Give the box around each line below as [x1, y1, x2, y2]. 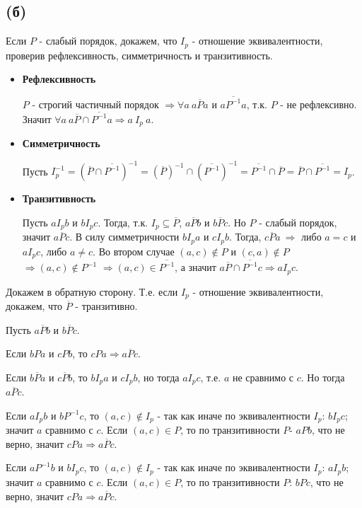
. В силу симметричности [69, 229, 180, 244]
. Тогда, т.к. [98, 215, 148, 230]
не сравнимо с [232, 369, 294, 384]
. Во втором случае [93, 243, 175, 258]
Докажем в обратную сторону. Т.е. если [6, 284, 178, 299]
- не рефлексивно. [280, 96, 357, 111]
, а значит [175, 260, 216, 275]
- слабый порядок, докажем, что [39, 33, 177, 48]
